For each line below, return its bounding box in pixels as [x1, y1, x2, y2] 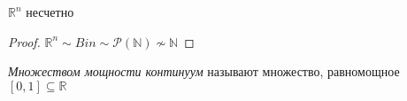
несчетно [26, 3, 74, 20]
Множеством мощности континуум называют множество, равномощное [8, 62, 400, 81]
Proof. [8, 32, 41, 50]
